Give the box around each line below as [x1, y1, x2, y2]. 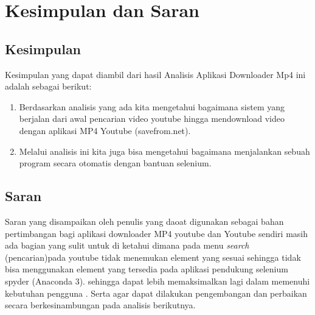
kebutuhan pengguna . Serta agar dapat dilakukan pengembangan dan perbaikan [5, 286, 307, 299]
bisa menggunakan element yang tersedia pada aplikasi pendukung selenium [5, 263, 288, 275]
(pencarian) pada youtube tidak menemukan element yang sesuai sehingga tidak [5, 250, 301, 263]
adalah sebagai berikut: [5, 80, 92, 93]
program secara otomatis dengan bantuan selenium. [19, 157, 212, 169]
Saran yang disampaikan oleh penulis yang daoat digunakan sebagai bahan [5, 214, 284, 227]
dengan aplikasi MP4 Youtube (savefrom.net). [19, 124, 191, 136]
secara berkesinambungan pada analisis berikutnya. [5, 299, 196, 311]
